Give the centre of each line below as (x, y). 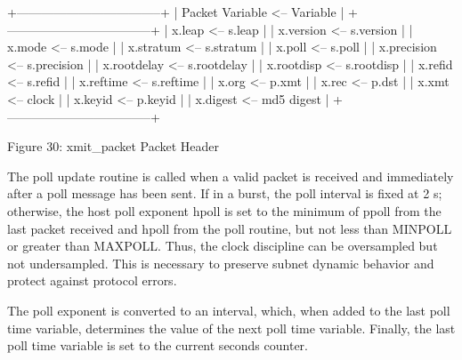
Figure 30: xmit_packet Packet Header (113, 146)
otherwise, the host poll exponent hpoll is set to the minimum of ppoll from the (224, 210)
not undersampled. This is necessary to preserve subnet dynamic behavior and (221, 263)
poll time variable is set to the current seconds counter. (158, 345)
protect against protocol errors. (92, 280)
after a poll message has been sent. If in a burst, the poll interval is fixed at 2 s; (225, 193)
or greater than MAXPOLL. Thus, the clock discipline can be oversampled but (223, 246)
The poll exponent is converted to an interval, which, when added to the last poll (229, 310)
